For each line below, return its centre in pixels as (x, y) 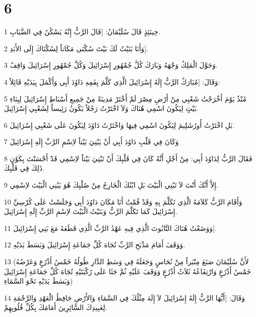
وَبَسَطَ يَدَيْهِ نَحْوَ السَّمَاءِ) (39, 281)
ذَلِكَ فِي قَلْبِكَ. (24, 168)
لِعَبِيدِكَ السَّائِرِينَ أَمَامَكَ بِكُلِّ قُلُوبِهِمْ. (56, 307)
